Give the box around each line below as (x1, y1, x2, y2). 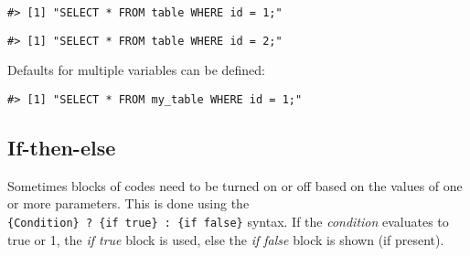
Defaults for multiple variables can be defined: (7, 60, 266, 80)
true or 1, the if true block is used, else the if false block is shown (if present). (7, 229, 444, 249)
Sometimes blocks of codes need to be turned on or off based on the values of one (7, 176, 463, 195)
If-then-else (7, 133, 116, 161)
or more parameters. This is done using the (7, 194, 250, 213)
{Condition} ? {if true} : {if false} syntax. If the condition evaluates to (7, 211, 449, 230)
